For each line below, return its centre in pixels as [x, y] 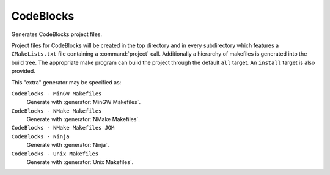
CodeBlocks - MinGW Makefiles [57, 94]
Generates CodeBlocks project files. [57, 34]
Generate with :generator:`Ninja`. [68, 145]
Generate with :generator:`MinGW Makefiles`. [83, 102]
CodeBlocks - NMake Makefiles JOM [63, 128]
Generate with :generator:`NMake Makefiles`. [83, 119]
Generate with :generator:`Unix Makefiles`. [80, 162]
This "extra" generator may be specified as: [66, 82]
